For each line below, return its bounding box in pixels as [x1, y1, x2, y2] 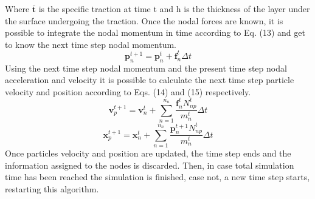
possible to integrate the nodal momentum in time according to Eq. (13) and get [5, 26, 305, 39]
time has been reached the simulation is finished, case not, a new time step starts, [5, 170, 310, 183]
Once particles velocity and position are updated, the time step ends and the [5, 147, 291, 160]
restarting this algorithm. [5, 183, 99, 195]
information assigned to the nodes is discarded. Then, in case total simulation [5, 158, 294, 171]
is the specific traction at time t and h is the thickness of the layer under [38, 2, 310, 15]
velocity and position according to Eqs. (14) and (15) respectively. [5, 85, 251, 98]
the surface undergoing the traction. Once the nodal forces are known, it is [5, 14, 283, 27]
